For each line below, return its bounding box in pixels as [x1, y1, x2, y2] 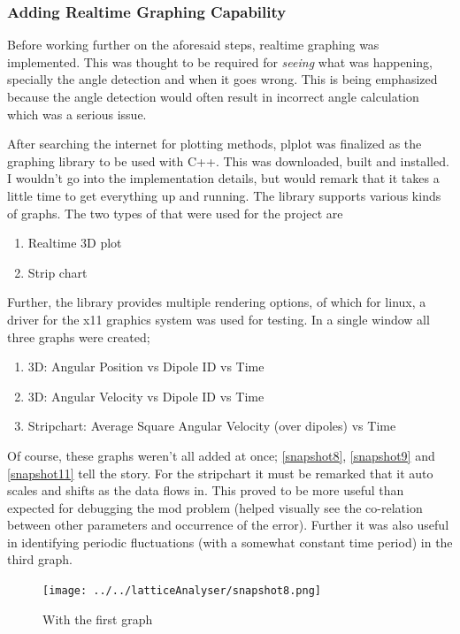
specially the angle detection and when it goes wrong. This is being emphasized [7, 70, 438, 88]
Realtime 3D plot [27, 233, 122, 252]
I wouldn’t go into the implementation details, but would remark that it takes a [7, 169, 440, 187]
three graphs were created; [7, 327, 150, 346]
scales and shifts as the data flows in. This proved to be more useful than [7, 481, 404, 500]
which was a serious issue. [7, 104, 147, 123]
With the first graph [42, 609, 153, 628]
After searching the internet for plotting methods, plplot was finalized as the [7, 134, 422, 153]
